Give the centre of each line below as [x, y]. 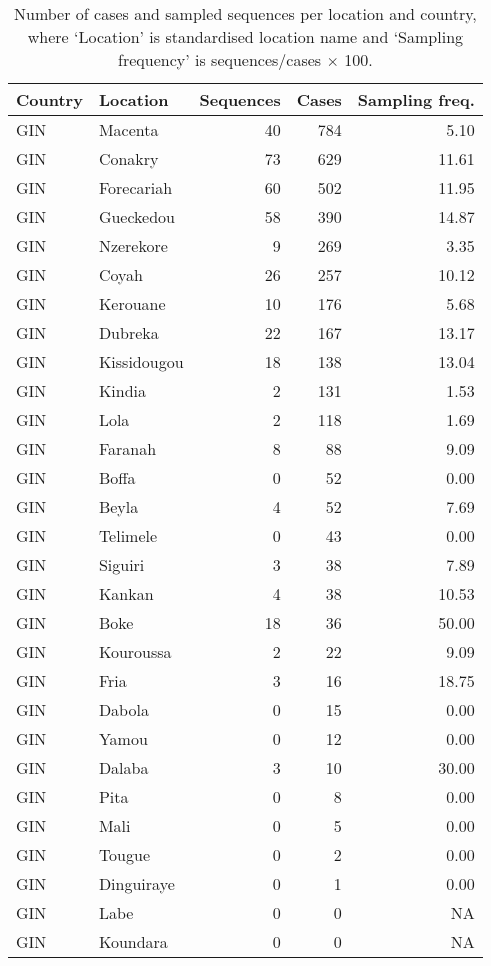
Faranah [127, 448]
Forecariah [135, 187]
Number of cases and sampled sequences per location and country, [245, 13]
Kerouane [132, 303]
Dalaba [123, 767]
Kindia [122, 390]
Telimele [128, 535]
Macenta [128, 129]
